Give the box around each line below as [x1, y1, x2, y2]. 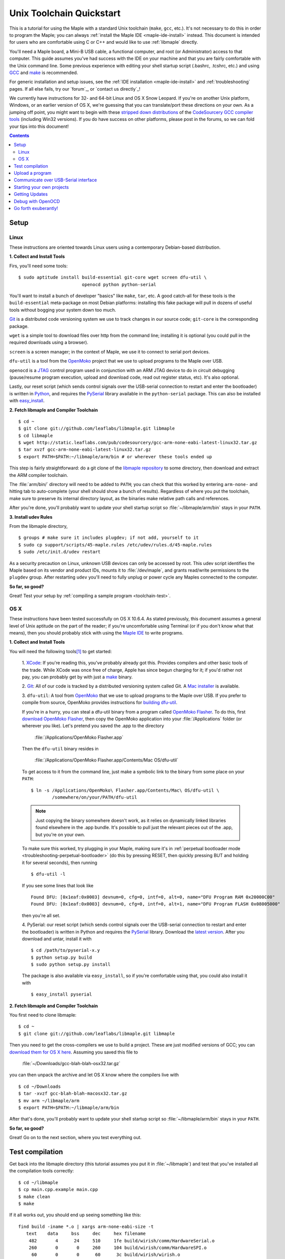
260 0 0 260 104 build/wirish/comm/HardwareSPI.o [28, 1244, 207, 1250]
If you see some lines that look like [22, 882, 94, 888]
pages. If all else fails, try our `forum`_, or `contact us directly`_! [9, 86, 140, 92]
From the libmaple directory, [9, 523, 68, 529]
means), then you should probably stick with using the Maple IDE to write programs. [9, 630, 184, 636]
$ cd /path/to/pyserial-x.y [31, 947, 100, 953]
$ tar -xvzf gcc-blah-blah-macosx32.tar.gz [18, 1091, 127, 1096]
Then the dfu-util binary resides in [22, 746, 99, 752]
